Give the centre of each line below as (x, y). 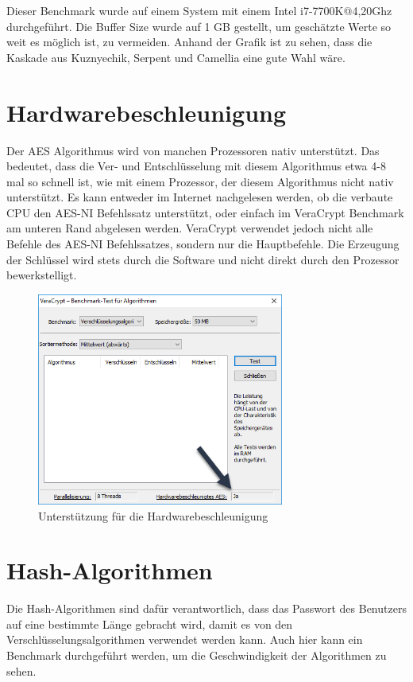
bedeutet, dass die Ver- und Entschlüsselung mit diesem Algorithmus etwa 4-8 (196, 166)
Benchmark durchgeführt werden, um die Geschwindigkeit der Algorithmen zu (197, 655)
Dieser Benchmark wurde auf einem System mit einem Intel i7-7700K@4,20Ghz (199, 10)
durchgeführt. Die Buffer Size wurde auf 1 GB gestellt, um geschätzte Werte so (199, 26)
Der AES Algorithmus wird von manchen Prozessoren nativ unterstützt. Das (193, 150)
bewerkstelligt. (42, 275)
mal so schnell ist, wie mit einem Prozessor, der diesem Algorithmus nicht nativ (200, 181)
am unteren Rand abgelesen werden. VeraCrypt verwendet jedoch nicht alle (190, 228)
